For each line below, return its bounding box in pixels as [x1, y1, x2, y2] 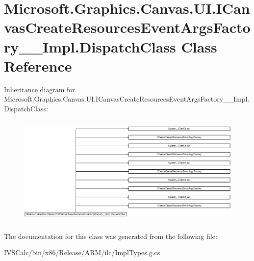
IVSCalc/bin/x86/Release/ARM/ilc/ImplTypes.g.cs [4, 247, 160, 258]
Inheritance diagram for [4, 84, 75, 94]
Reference [4, 55, 72, 76]
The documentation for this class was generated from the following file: [4, 231, 217, 241]
